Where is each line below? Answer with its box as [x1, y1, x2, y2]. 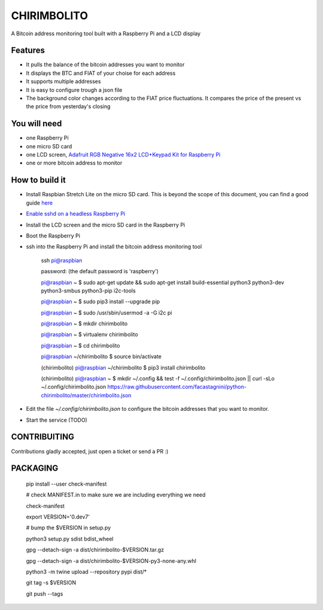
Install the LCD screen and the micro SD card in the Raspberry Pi [26, 221, 185, 228]
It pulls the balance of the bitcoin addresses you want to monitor [26, 61, 185, 68]
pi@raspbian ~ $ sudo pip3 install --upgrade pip [41, 298, 160, 305]
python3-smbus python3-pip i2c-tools [41, 287, 136, 294]
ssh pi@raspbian [41, 257, 83, 264]
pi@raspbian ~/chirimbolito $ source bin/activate [41, 353, 161, 360]
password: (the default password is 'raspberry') [41, 268, 159, 275]
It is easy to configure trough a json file [26, 86, 123, 93]
